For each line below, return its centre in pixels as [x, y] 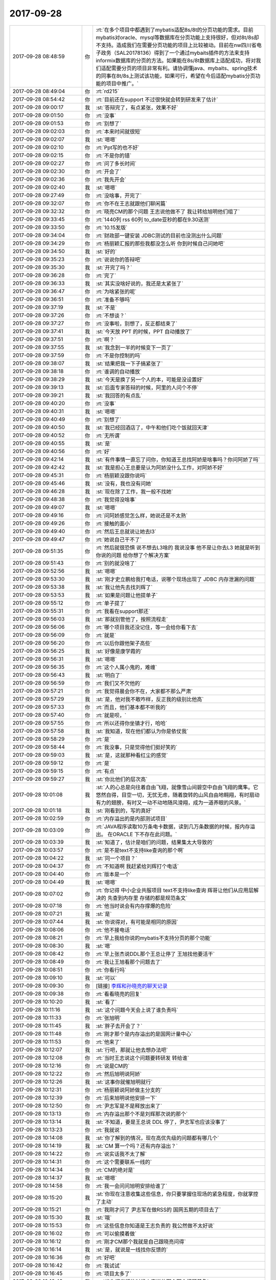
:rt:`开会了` [109, 172]
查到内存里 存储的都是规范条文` [150, 898]
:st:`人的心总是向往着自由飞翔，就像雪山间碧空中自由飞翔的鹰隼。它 [177, 787]
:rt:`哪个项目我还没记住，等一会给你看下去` [147, 627]
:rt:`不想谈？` [111, 315]
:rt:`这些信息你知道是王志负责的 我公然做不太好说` [155, 1225]
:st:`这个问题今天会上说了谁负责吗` [137, 1010]
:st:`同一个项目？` [117, 858]
